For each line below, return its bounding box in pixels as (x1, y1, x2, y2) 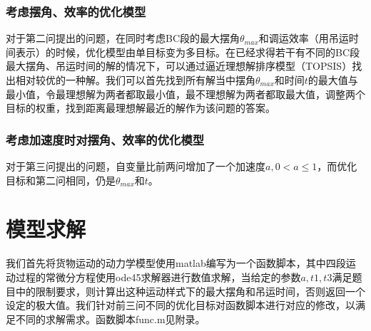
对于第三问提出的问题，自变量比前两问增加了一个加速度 (6, 159, 265, 173)
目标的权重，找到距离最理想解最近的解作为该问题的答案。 (6, 100, 275, 115)
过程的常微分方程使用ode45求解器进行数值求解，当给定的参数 (15, 269, 301, 284)
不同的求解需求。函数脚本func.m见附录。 (15, 311, 205, 326)
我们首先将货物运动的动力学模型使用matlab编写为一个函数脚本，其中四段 (6, 256, 346, 270)
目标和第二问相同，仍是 (6, 172, 116, 187)
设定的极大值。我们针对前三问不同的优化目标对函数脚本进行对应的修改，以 (6, 298, 355, 312)
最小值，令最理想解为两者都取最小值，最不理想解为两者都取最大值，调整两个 (6, 86, 365, 101)
